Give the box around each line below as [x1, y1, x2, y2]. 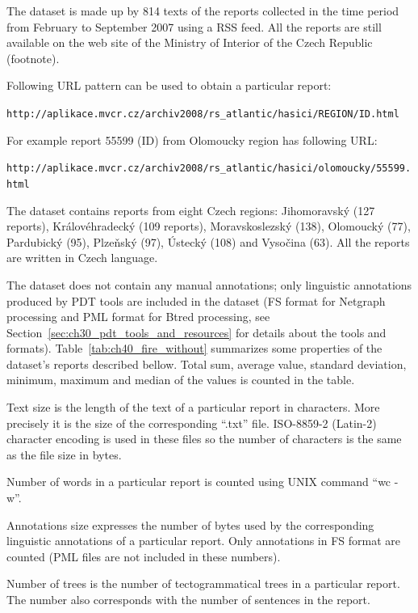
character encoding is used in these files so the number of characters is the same [6, 430, 402, 447]
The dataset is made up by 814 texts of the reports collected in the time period [6, 2, 399, 19]
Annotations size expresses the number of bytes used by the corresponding [6, 516, 374, 533]
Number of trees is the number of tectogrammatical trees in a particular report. [6, 575, 400, 592]
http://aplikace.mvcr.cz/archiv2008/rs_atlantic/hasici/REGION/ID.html [6, 108, 399, 120]
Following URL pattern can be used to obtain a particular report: [6, 77, 332, 94]
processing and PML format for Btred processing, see [6, 308, 270, 325]
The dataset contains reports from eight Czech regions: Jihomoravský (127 [6, 201, 375, 218]
